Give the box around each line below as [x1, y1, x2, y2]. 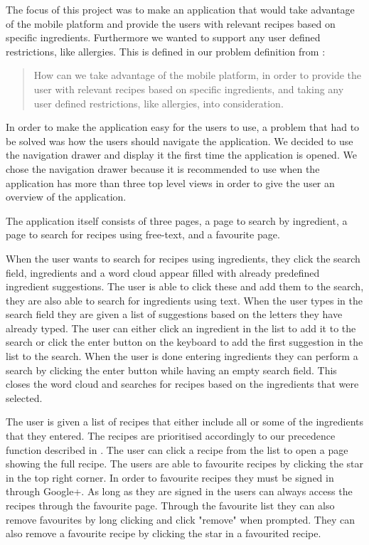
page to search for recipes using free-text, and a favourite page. [6, 227, 280, 242]
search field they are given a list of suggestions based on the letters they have [6, 307, 343, 322]
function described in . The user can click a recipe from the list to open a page [6, 442, 348, 457]
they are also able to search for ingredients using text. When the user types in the [6, 292, 363, 307]
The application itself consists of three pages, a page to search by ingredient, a [6, 213, 348, 228]
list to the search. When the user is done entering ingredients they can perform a [6, 349, 358, 364]
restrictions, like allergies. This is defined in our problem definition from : [6, 43, 326, 58]
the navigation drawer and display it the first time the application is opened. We [6, 147, 357, 162]
